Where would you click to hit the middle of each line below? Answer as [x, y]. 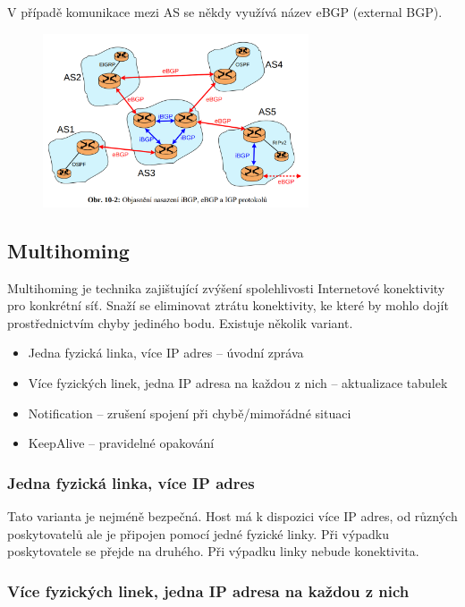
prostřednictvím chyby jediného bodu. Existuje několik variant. [180, 322]
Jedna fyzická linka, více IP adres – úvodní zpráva [166, 353]
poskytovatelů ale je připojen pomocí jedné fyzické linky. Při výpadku [199, 533]
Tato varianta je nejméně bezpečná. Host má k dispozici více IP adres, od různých [232, 515]
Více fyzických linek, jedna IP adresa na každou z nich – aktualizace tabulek [238, 382]
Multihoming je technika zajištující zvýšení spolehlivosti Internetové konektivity [226, 287]
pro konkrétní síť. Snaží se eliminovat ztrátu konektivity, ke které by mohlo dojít [228, 305]
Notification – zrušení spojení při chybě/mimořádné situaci [190, 413]
